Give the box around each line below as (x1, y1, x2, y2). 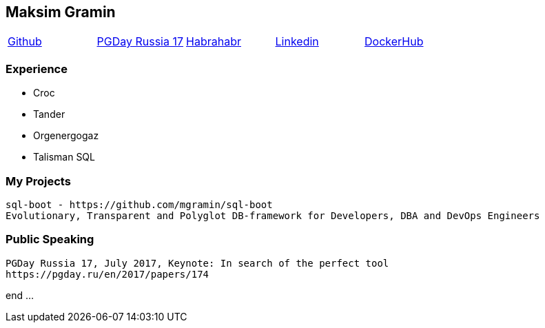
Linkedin (275, 34, 319, 49)
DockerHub (364, 34, 424, 49)
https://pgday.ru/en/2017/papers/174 (6, 268, 209, 280)
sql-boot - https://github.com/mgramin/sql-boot (6, 198, 273, 210)
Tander (33, 108, 65, 121)
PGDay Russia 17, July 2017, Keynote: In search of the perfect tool (6, 257, 389, 269)
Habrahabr (186, 34, 241, 49)
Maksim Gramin (6, 3, 116, 21)
